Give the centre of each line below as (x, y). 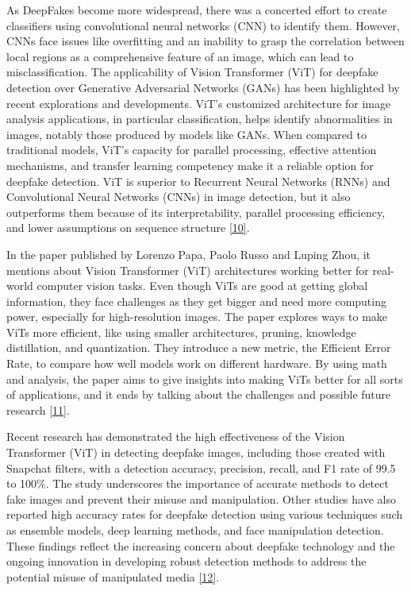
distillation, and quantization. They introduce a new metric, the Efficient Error (199, 348)
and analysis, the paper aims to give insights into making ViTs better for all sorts (205, 379)
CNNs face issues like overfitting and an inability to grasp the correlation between (205, 41)
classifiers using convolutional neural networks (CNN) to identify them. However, (203, 25)
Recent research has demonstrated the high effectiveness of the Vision (176, 436)
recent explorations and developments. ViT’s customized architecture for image (199, 103)
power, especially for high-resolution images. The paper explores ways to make (197, 317)
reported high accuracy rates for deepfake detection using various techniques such (205, 514)
